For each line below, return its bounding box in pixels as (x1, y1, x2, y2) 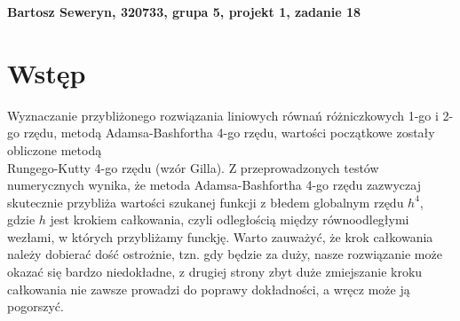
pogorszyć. (7, 297, 64, 316)
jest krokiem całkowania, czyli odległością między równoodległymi (50, 210, 409, 229)
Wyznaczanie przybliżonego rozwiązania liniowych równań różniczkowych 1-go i (7, 106, 439, 124)
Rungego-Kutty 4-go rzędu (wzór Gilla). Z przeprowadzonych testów (7, 158, 379, 176)
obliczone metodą (7, 140, 102, 159)
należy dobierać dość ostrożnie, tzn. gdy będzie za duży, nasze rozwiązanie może (7, 245, 442, 263)
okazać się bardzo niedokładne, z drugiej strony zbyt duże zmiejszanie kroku (7, 262, 423, 281)
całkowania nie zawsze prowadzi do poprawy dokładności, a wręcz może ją (7, 279, 410, 298)
